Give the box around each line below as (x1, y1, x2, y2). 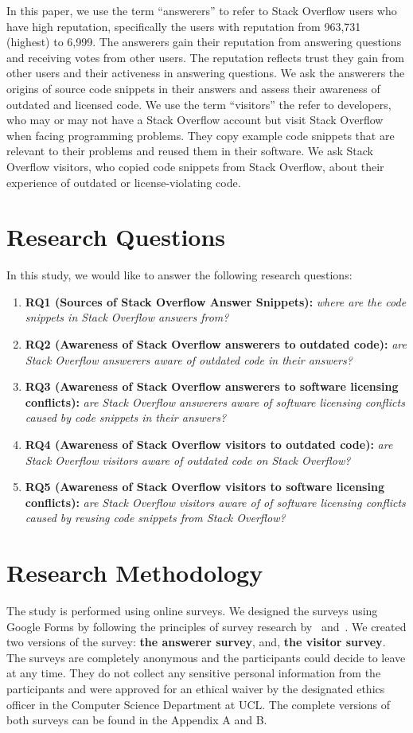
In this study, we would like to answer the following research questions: (6, 267, 353, 283)
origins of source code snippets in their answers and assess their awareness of (6, 80, 380, 96)
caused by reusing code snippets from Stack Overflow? (25, 509, 286, 526)
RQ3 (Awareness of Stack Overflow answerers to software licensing (25, 378, 399, 395)
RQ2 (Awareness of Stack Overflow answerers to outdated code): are (25, 336, 407, 353)
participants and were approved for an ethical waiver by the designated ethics (6, 680, 385, 697)
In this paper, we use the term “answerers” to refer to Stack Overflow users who (6, 2, 397, 18)
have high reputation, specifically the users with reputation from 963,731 (6, 18, 361, 34)
